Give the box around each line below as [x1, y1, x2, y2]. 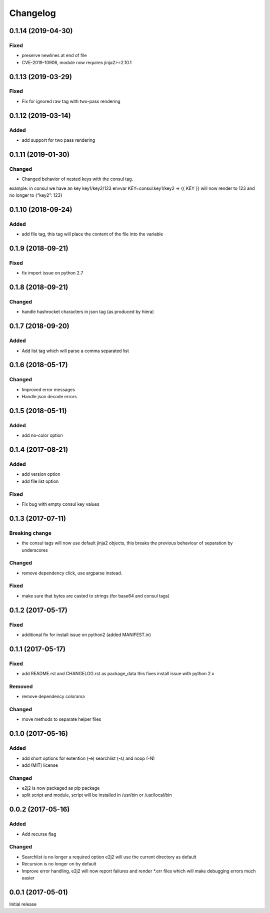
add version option [21, 471, 60, 477]
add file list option [21, 478, 59, 484]
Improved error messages [21, 386, 75, 393]
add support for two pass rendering [21, 137, 95, 143]
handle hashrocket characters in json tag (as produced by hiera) [21, 309, 154, 315]
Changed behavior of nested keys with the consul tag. [21, 176, 133, 182]
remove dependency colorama [21, 694, 85, 700]
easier [21, 874, 35, 881]
